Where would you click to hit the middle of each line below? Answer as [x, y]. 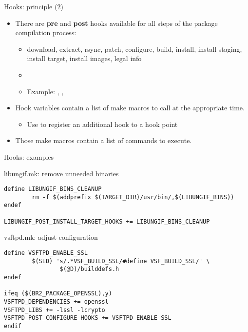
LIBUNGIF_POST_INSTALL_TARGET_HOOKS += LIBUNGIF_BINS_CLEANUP [107, 221]
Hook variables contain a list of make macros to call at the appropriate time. [130, 108]
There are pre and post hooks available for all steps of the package [116, 23]
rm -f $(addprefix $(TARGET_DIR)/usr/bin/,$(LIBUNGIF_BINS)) [133, 197]
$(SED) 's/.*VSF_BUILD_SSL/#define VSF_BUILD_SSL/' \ [121, 261]
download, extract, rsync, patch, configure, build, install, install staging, [134, 49]
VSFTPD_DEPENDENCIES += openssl [56, 301]
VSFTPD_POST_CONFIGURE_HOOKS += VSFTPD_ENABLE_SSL [88, 318]
